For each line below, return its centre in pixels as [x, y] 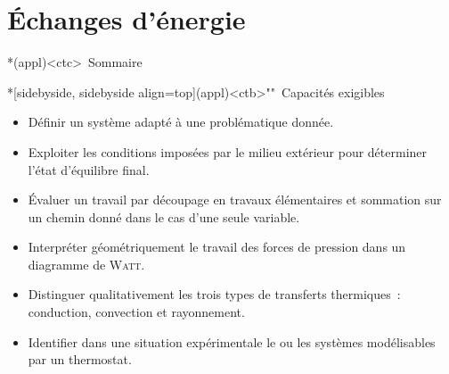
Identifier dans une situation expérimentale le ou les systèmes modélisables [232, 341]
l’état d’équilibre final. [89, 169]
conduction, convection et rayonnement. [136, 312]
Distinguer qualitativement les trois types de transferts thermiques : [214, 294]
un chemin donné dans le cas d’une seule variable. [164, 216]
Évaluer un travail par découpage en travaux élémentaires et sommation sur [235, 199]
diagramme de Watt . [86, 264]
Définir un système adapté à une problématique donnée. [181, 122]
